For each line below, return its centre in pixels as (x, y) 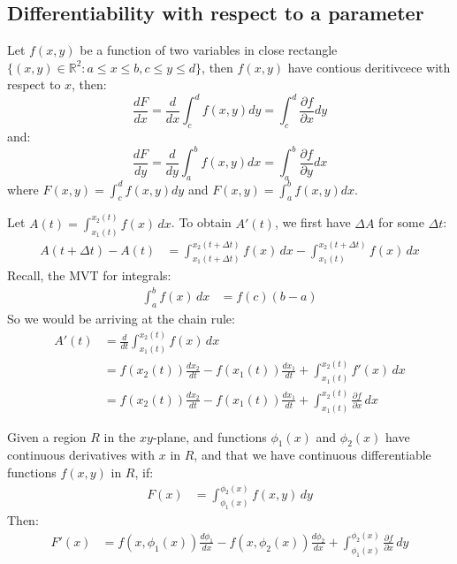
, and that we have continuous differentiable (312, 455)
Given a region (47, 436)
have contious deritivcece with (369, 67)
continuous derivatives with (81, 455)
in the (120, 436)
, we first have (312, 222)
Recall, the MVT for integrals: (89, 275)
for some (401, 222)
